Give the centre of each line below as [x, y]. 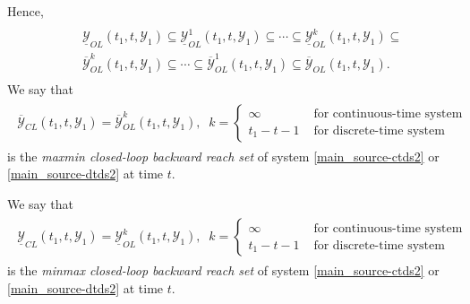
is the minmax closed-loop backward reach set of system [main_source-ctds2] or [223, 270]
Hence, [26, 11]
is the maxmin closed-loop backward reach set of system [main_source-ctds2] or [223, 156]
